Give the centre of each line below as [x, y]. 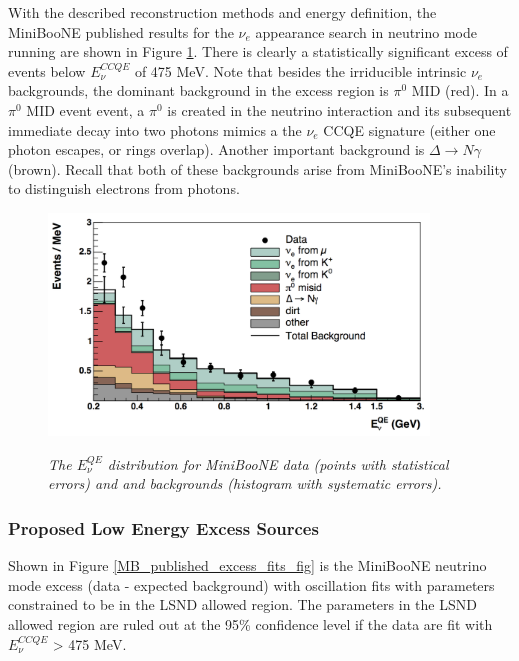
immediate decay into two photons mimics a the [155, 129]
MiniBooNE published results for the [121, 31]
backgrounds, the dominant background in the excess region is [198, 90]
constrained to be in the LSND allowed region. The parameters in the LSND [242, 604]
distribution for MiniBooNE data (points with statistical [278, 463]
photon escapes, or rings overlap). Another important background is [216, 149]
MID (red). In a [460, 90]
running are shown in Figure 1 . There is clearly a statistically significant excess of [258, 51]
